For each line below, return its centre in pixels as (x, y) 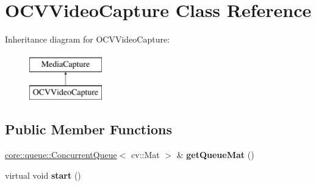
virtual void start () (43, 175)
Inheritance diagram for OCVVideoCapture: (88, 39)
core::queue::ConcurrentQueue (61, 155)
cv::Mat (145, 155)
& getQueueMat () (215, 155)
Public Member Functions (88, 129)
